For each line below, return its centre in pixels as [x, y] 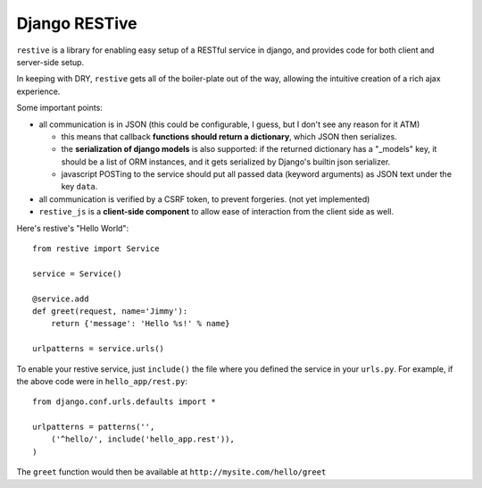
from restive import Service [96, 249]
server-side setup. [50, 62]
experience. [38, 91]
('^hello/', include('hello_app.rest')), [143, 439]
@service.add [61, 299]
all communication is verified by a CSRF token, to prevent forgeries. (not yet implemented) [204, 199]
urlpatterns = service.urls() [99, 349]
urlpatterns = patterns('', [94, 427]
